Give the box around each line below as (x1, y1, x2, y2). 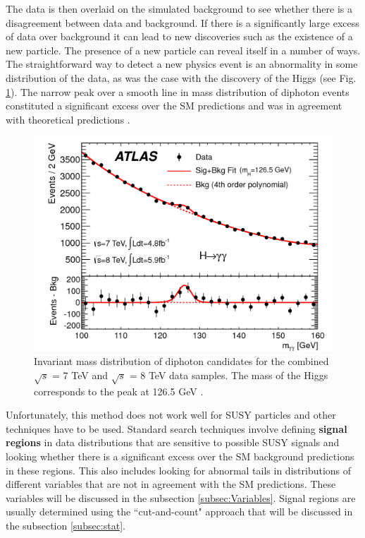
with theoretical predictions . (6, 112, 130, 126)
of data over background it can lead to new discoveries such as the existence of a (6, 29, 353, 44)
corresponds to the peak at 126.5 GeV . (34, 383, 204, 398)
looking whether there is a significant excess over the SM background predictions (6, 449, 354, 463)
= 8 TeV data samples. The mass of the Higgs (129, 367, 328, 382)
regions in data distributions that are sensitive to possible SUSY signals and (6, 435, 340, 450)
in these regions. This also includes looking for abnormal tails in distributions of (6, 462, 352, 477)
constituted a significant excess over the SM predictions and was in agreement (6, 98, 342, 113)
